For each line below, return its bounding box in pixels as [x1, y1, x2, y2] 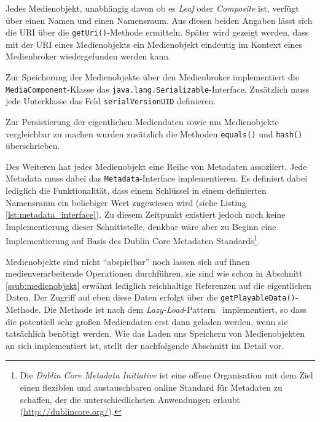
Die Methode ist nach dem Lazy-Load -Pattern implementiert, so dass [44, 303, 307, 316]
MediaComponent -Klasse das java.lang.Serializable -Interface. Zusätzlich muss [6, 82, 310, 95]
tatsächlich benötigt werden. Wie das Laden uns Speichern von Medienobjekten [6, 327, 305, 340]
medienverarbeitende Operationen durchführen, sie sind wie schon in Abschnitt [6, 267, 303, 280]
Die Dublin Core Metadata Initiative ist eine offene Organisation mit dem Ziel [20, 369, 313, 382]
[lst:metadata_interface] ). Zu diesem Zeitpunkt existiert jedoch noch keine [6, 208, 286, 221]
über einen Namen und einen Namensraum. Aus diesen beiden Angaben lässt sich [6, 13, 313, 26]
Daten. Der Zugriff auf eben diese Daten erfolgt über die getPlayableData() [6, 291, 295, 304]
